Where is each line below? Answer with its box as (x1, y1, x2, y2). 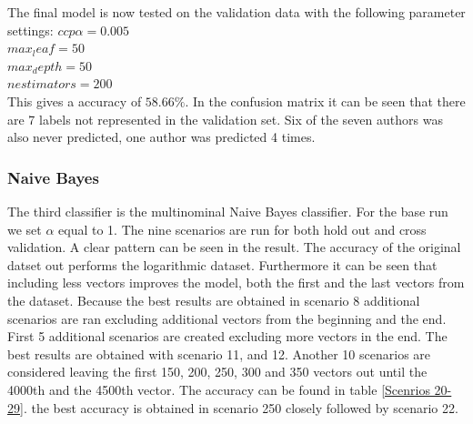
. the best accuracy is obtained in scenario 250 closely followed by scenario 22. (23, 398, 458, 417)
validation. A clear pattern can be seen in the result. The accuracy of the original (7, 237, 461, 257)
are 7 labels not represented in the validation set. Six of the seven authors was (7, 109, 443, 128)
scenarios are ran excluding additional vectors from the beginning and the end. (7, 308, 447, 328)
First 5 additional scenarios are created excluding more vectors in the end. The (7, 327, 448, 346)
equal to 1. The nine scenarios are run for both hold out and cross (58, 219, 427, 238)
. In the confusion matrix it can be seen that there (185, 91, 466, 110)
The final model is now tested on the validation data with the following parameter (7, 3, 466, 21)
